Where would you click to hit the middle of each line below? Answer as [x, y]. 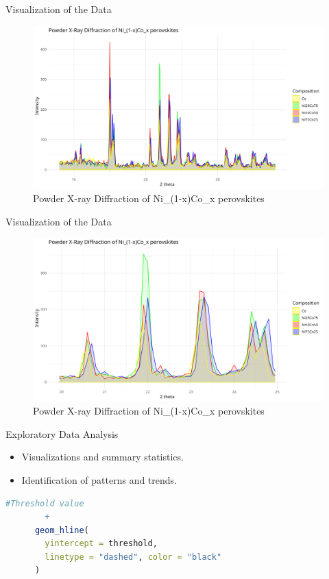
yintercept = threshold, [101, 544]
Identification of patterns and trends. [99, 479]
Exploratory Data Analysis [62, 433]
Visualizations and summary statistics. [102, 457]
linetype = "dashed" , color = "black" [133, 557]
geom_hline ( [62, 530]
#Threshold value [45, 503]
